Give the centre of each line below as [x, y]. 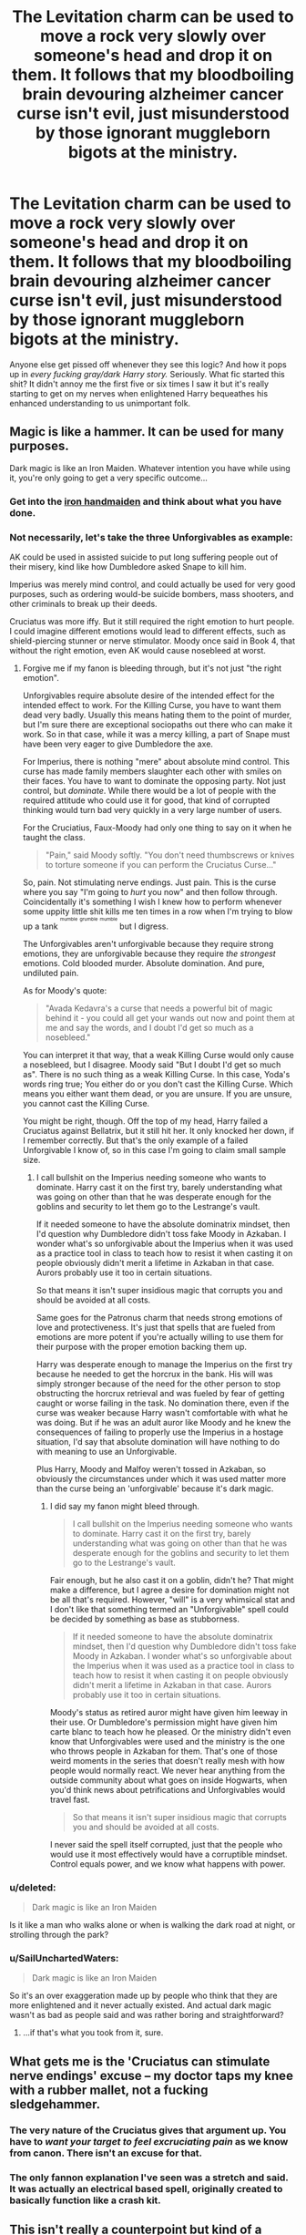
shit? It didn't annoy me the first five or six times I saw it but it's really [139, 384]
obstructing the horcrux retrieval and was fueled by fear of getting [160, 1393]
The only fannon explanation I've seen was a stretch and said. [149, 2178]
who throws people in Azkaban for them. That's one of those [163, 1751]
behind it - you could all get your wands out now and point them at [170, 1017]
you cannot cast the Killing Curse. [86, 1103]
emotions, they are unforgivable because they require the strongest [149, 953]
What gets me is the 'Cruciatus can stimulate [140, 2061]
